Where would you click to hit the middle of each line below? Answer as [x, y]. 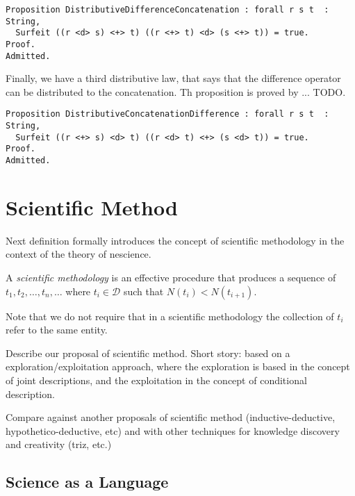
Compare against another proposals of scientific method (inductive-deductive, [171, 417]
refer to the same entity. [57, 330]
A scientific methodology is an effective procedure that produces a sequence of [171, 278]
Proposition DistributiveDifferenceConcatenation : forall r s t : [167, 10]
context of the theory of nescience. [79, 254]
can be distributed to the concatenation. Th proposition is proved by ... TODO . [176, 91]
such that [143, 291]
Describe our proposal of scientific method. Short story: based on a [148, 353]
